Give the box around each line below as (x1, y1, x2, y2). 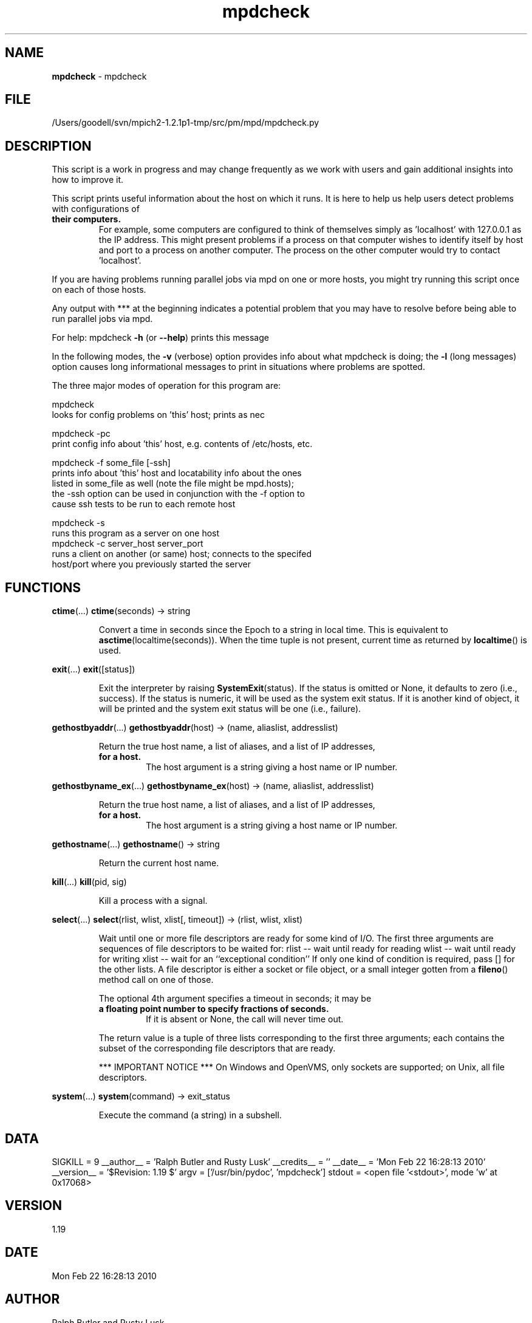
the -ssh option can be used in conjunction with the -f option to (52, 488, 305, 499)
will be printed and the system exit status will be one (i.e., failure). (98, 703, 361, 714)
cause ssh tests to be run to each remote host (52, 499, 236, 510)
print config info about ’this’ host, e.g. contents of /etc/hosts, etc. (52, 439, 313, 450)
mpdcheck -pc (52, 428, 111, 439)
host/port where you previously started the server (52, 559, 251, 570)
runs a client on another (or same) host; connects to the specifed (52, 549, 312, 559)
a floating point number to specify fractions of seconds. (98, 1003, 329, 1014)
